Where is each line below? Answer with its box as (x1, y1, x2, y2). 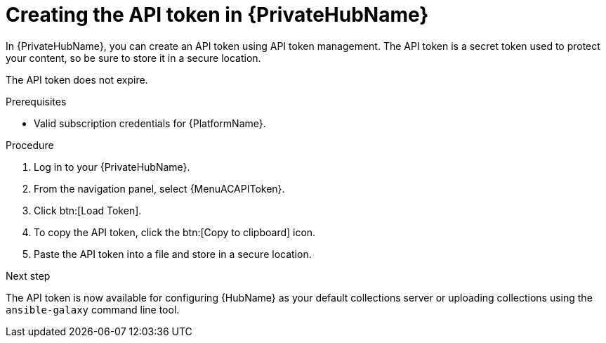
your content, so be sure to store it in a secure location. (6, 51, 261, 64)
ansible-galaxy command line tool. (6, 303, 180, 316)
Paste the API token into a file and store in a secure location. (34, 247, 312, 260)
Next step (6, 269, 51, 282)
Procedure (6, 138, 54, 151)
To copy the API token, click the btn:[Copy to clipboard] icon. (34, 226, 316, 238)
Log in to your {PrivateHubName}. (34, 160, 190, 173)
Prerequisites (6, 95, 67, 108)
